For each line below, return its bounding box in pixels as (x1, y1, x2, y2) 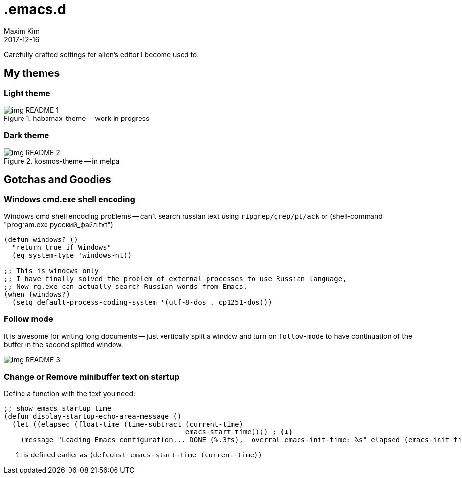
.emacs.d (4, 1, 66, 18)
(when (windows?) (4, 290, 70, 298)
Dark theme (4, 130, 49, 141)
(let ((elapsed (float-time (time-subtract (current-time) (12, 420, 243, 429)
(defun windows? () (4, 235, 78, 243)
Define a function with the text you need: (4, 389, 136, 398)
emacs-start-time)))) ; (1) (185, 428, 293, 436)
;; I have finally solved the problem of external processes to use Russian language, (4, 274, 346, 283)
